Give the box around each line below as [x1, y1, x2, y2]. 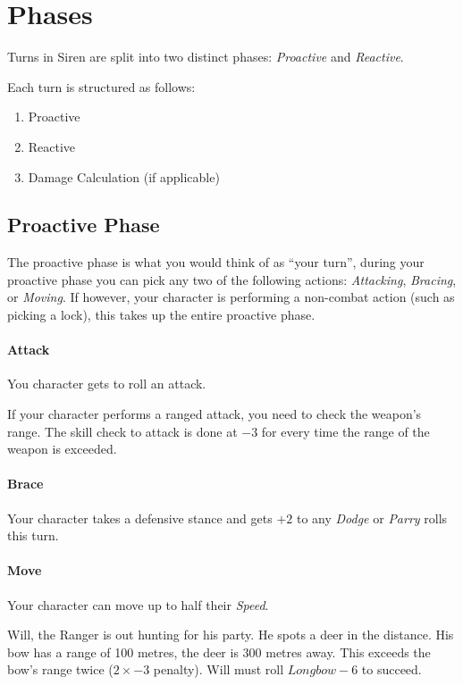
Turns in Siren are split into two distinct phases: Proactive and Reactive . [7, 47, 404, 66]
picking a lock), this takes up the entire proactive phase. [7, 305, 316, 324]
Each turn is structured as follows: [7, 77, 196, 96]
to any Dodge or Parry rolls [296, 508, 448, 527]
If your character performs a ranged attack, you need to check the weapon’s [7, 405, 422, 423]
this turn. [7, 526, 59, 545]
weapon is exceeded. [7, 439, 117, 458]
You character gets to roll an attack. [7, 374, 206, 393]
